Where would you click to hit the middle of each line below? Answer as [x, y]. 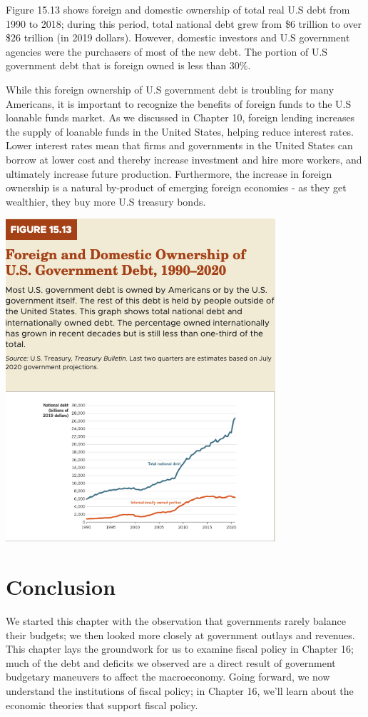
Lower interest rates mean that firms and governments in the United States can [179, 145]
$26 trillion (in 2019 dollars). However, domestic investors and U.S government [178, 37]
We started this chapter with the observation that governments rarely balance [176, 621]
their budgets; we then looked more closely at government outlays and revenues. [180, 635]
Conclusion [61, 587]
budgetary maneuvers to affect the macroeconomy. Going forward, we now [168, 677]
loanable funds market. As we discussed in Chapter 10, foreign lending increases [180, 117]
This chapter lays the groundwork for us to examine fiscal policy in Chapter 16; [180, 649]
